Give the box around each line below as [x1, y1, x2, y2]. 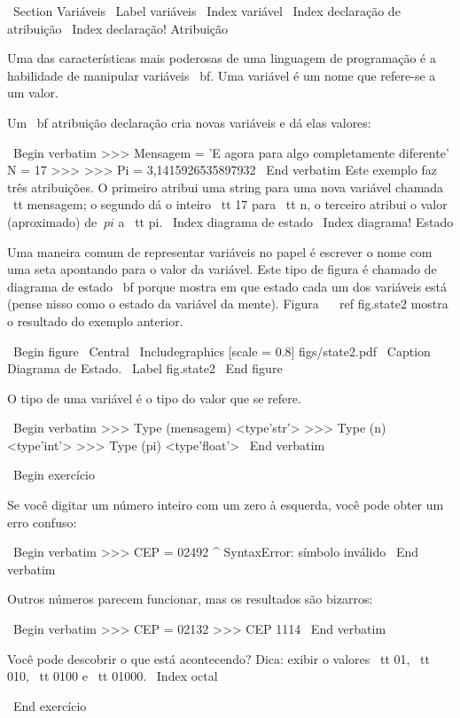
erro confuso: [7, 512, 77, 531]
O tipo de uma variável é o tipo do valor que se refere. [7, 388, 301, 407]
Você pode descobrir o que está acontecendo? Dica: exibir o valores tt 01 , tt [7, 649, 430, 667]
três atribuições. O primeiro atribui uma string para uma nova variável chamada [7, 177, 444, 196]
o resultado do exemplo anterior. [7, 311, 183, 330]
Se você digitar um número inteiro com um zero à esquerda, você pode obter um [7, 496, 444, 514]
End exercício [12, 696, 87, 714]
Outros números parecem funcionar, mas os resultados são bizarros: [7, 589, 373, 608]
